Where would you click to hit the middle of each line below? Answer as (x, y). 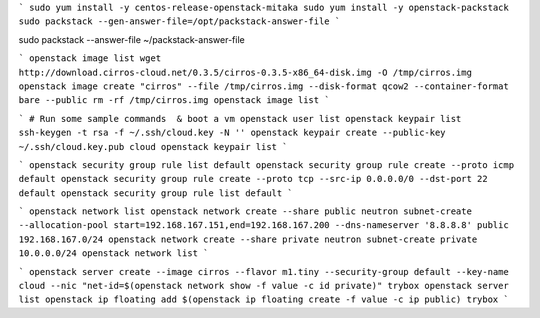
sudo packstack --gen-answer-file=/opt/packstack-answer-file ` (179, 21)
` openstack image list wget (90, 58)
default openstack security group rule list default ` (156, 193)
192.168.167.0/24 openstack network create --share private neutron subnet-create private (248, 239)
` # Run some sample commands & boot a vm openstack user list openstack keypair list (240, 118)
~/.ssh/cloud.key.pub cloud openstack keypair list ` (153, 146)
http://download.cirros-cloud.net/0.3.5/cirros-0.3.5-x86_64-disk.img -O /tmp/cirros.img (245, 72)
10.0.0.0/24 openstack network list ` (113, 253)
